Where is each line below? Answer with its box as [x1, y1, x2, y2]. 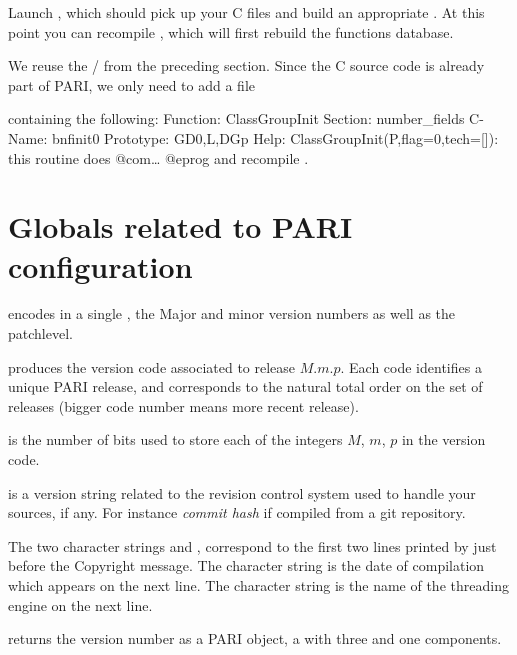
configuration [8, 245, 193, 286]
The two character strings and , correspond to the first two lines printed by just [8, 535, 497, 556]
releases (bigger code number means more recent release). [8, 395, 359, 416]
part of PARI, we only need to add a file [8, 74, 255, 95]
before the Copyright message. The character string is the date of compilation [8, 555, 485, 576]
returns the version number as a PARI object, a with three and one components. [8, 628, 502, 649]
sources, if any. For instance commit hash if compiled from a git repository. [8, 502, 466, 523]
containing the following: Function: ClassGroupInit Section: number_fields [8, 108, 465, 129]
